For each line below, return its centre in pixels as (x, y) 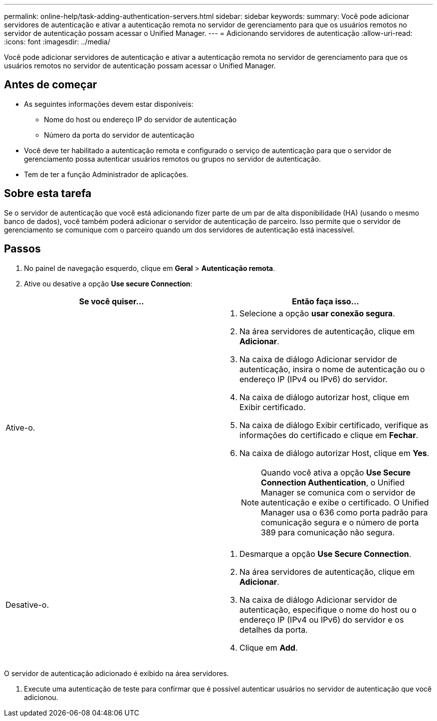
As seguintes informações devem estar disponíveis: (109, 104)
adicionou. (41, 697)
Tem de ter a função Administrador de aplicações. (106, 174)
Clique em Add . (269, 647)
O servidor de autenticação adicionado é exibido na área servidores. (116, 673)
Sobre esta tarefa (48, 194)
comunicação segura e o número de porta (340, 522)
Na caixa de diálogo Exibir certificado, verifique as (334, 425)
